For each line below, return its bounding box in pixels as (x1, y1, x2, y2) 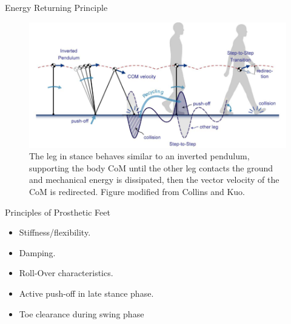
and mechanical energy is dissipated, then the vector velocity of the (29, 173, 279, 186)
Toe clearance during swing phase (19, 307, 144, 320)
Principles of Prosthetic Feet (5, 205, 110, 218)
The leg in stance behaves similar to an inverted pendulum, (29, 150, 250, 162)
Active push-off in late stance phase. (19, 287, 154, 300)
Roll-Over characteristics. (19, 266, 113, 279)
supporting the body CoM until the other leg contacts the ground (29, 161, 273, 174)
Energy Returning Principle (5, 1, 108, 13)
